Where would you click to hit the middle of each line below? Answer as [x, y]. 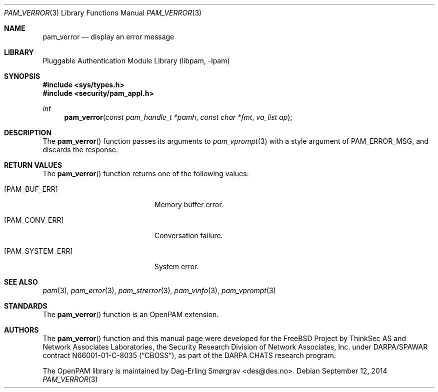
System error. [177, 266]
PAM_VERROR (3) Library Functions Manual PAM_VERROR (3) [103, 13]
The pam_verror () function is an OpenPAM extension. [131, 314]
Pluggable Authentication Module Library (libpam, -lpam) [136, 61]
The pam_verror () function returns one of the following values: [146, 174]
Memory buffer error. [189, 204]
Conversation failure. [189, 235]
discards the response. [80, 150]
